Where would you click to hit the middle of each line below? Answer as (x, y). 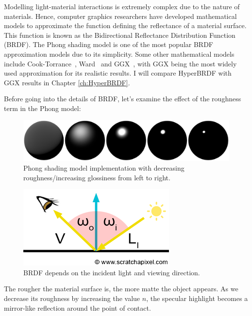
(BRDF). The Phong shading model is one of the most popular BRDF (109, 44)
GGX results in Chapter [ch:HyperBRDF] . (67, 82)
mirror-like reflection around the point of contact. (77, 308)
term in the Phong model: (42, 108)
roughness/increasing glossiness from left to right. (97, 177)
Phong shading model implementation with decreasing (104, 168)
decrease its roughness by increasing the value (72, 298)
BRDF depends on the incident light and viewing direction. (112, 272)
